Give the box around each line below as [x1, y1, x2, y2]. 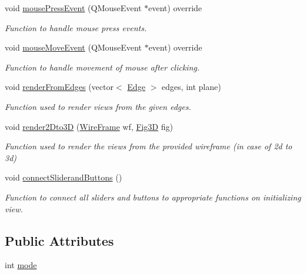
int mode [5, 259, 37, 271]
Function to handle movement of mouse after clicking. [5, 61, 200, 73]
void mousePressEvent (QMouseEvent [5, 2, 142, 14]
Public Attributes [5, 231, 114, 249]
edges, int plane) [161, 81, 221, 93]
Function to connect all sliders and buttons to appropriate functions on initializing [5, 191, 301, 203]
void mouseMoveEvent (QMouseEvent [5, 41, 142, 54]
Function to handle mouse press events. [5, 21, 147, 34]
